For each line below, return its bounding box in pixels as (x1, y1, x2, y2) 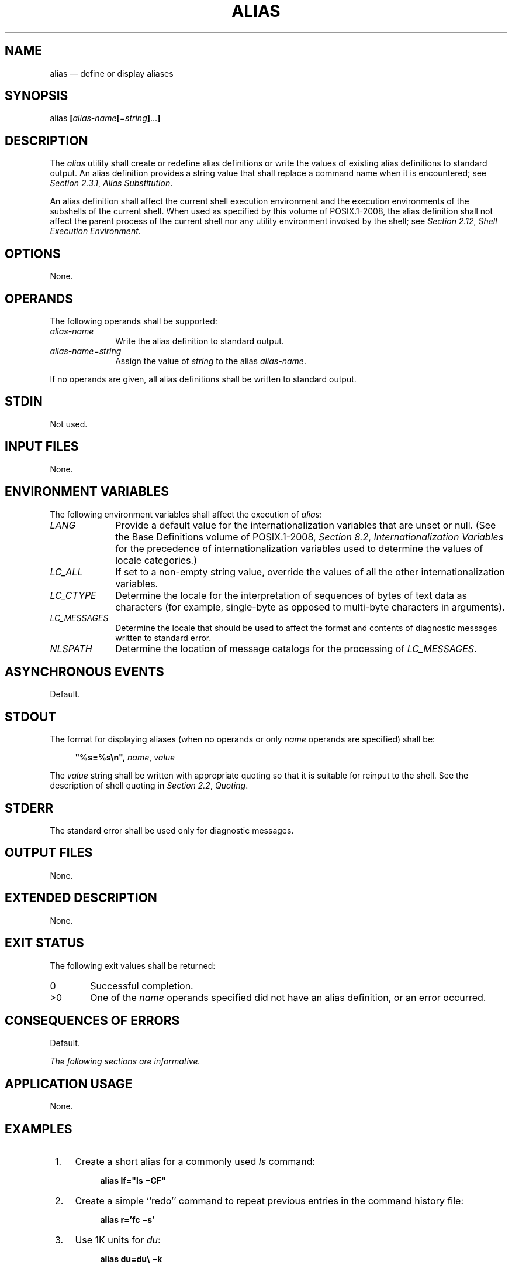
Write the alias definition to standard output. (115, 335, 284, 346)
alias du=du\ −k (100, 1254, 162, 1264)
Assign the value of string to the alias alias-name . (115, 355, 306, 366)
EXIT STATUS (5, 935, 84, 951)
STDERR (5, 800, 54, 815)
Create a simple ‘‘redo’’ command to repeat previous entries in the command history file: (75, 1195, 464, 1207)
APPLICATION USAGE (5, 1076, 133, 1091)
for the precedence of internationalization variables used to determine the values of (115, 542, 483, 554)
